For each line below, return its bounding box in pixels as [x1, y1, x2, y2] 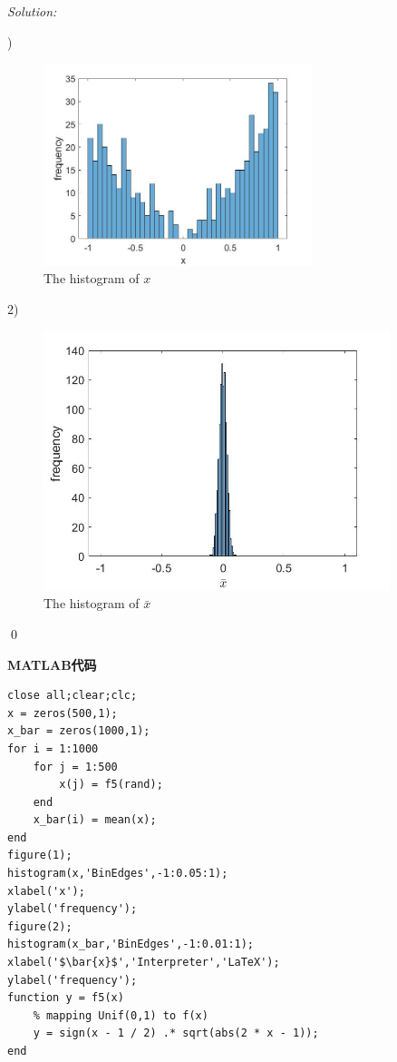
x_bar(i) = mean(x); [33, 813, 157, 827]
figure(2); [7, 919, 73, 933]
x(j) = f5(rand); [59, 778, 163, 792]
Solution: [7, 2, 57, 20]
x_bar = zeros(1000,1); [7, 724, 150, 738]
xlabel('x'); [7, 884, 85, 898]
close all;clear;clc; [7, 689, 138, 703]
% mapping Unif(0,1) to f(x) [33, 1008, 208, 1022]
